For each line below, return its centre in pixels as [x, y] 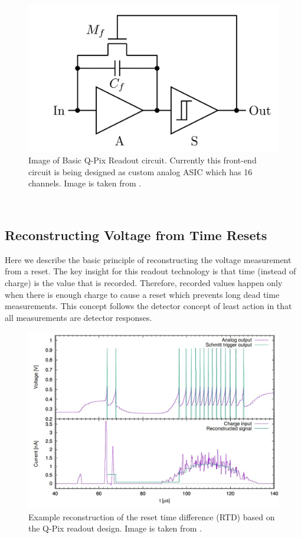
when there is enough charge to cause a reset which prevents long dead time [142, 294]
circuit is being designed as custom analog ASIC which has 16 [140, 171]
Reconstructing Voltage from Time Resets [136, 235]
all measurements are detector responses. [78, 317]
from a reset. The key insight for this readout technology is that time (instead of [150, 271]
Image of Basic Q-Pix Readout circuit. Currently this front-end [143, 160]
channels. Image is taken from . [85, 183]
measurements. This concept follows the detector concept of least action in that [148, 306]
